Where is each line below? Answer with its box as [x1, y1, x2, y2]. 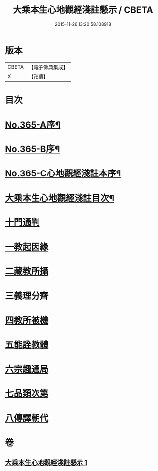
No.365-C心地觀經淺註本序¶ [5, 168, 121, 179]
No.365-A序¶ [5, 119, 61, 130]
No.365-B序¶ [5, 144, 60, 155]
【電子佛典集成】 [28, 64, 68, 71]
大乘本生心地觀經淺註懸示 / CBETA [13, 4, 153, 16]
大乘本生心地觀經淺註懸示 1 [5, 458, 88, 467]
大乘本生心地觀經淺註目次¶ [5, 192, 115, 204]
